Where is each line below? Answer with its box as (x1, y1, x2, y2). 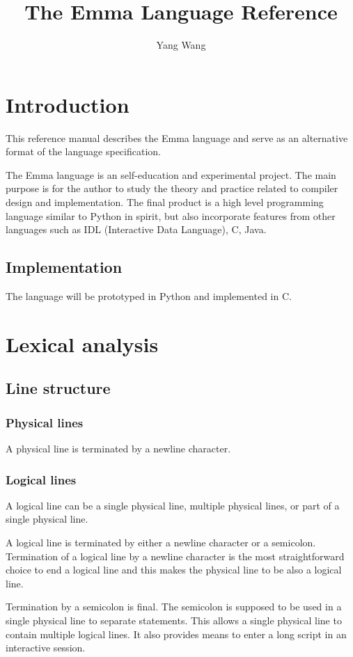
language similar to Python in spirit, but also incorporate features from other (6, 208, 336, 223)
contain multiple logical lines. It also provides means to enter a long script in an (6, 626, 347, 641)
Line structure (6, 377, 111, 399)
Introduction (6, 90, 130, 118)
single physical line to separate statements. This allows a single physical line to (6, 612, 342, 627)
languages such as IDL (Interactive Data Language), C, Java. (6, 222, 267, 237)
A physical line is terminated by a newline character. (6, 441, 231, 455)
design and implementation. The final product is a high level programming (6, 195, 324, 209)
